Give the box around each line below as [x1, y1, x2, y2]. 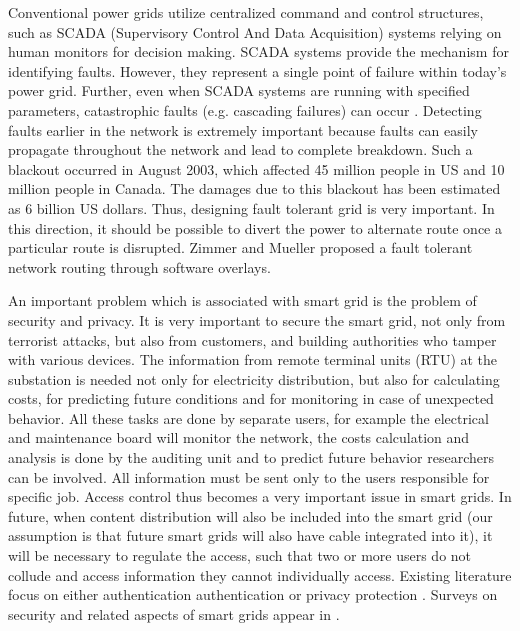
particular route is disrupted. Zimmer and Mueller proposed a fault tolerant [8, 237, 473, 258]
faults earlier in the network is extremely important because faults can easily [8, 119, 478, 140]
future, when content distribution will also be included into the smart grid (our [8, 505, 493, 526]
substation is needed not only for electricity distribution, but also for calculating [8, 368, 500, 389]
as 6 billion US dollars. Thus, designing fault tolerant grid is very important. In [8, 197, 495, 218]
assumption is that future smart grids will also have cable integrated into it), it [8, 525, 493, 546]
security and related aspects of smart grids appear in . [8, 603, 340, 624]
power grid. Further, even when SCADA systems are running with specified [8, 80, 470, 101]
